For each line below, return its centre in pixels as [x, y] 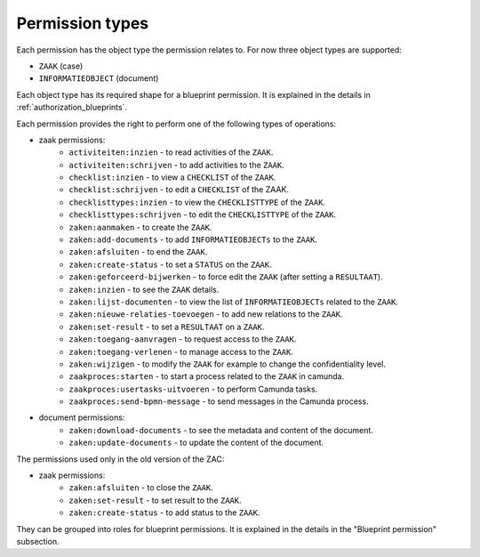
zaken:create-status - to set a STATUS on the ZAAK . [170, 264]
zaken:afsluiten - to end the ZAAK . [138, 252]
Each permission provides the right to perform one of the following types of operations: [176, 124]
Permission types [83, 23]
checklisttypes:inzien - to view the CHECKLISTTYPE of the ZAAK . [197, 202]
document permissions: [82, 417]
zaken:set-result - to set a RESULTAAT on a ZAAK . [167, 327]
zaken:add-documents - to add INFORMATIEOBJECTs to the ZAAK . [193, 239]
